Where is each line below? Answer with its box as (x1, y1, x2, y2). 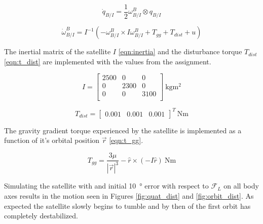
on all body (223, 180, 259, 191)
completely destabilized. (4, 210, 78, 221)
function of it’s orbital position (4, 135, 100, 145)
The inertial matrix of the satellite (4, 46, 111, 57)
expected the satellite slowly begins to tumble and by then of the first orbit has (4, 200, 251, 211)
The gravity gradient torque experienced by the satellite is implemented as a (4, 125, 242, 135)
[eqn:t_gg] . (109, 135, 143, 145)
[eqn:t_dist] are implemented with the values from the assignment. (4, 56, 211, 66)
